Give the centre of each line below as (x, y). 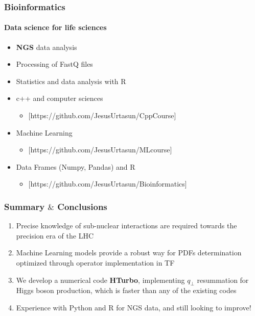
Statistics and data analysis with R (71, 81)
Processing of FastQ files (54, 64)
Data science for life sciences (55, 27)
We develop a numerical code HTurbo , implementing (100, 280)
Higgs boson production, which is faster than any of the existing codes (126, 290)
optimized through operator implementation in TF (95, 262)
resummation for (223, 280)
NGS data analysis (47, 47)
